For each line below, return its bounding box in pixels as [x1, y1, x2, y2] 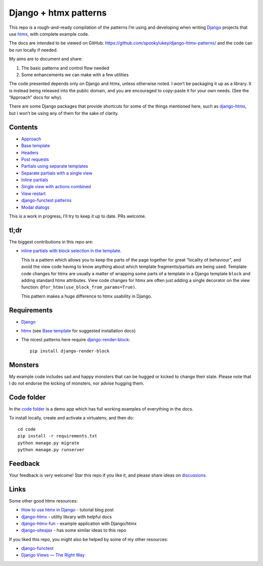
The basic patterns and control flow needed [21, 65, 110, 71]
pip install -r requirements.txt [18, 433, 97, 439]
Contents [9, 123, 38, 131]
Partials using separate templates [21, 163, 89, 169]
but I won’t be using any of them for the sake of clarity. [9, 110, 119, 116]
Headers [21, 150, 38, 155]
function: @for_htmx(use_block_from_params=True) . [21, 284, 137, 290]
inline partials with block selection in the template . [21, 248, 122, 254]
